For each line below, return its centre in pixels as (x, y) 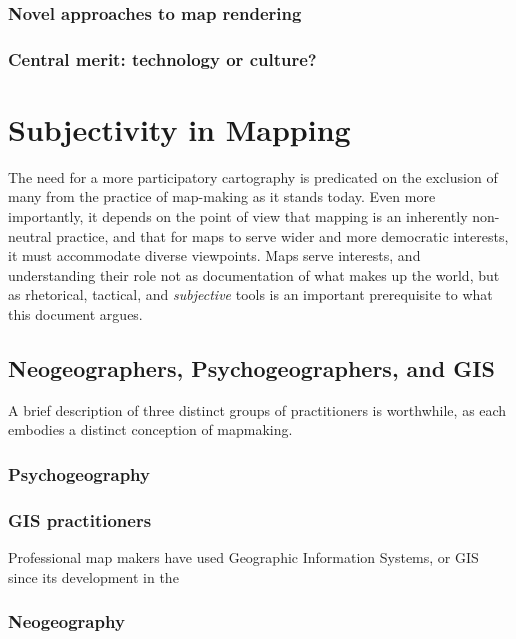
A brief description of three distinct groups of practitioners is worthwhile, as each (257, 409)
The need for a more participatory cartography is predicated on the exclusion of (253, 176)
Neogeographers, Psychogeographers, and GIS (251, 367)
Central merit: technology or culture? (162, 58)
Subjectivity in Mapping (179, 128)
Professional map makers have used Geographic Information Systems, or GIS (243, 557)
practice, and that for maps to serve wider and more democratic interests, (282, 235)
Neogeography (66, 621)
